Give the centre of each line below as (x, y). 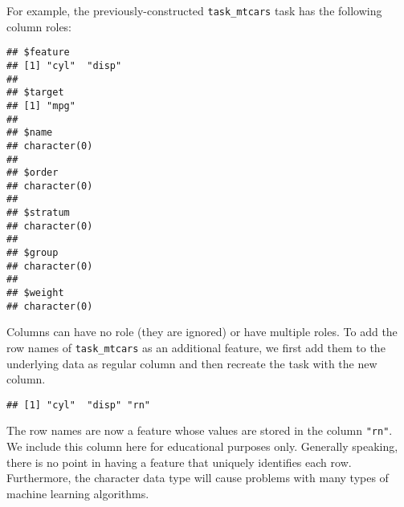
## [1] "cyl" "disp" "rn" (78, 405)
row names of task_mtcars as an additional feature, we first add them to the (196, 347)
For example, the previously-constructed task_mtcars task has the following (194, 10)
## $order (33, 173)
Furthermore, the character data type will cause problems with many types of (198, 478)
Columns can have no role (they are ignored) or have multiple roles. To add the (202, 332)
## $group (33, 253)
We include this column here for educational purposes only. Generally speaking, (202, 446)
